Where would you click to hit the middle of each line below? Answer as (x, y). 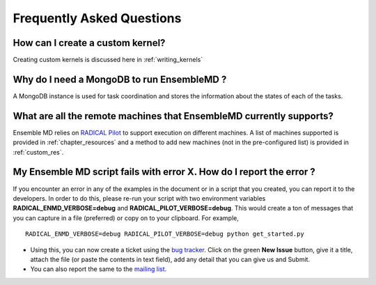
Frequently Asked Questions (97, 18)
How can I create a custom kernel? (89, 43)
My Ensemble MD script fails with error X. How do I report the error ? (164, 172)
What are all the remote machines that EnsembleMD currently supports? (173, 116)
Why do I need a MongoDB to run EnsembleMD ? (120, 79)
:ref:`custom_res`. (38, 152)
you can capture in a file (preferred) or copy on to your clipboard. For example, (126, 218)
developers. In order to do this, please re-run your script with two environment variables (139, 198)
